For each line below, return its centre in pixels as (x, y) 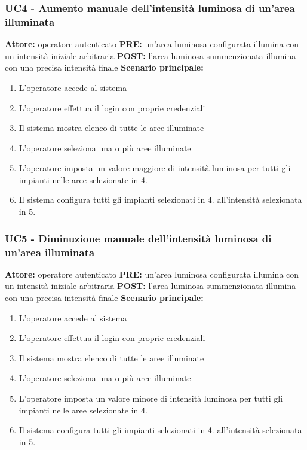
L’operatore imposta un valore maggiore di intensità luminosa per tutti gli (155, 168)
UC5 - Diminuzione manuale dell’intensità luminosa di (138, 238)
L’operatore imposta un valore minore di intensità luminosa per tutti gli (151, 398)
